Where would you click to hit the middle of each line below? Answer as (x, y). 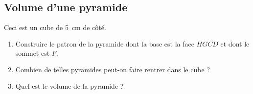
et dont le (235, 43)
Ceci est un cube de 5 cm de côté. (55, 27)
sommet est (33, 53)
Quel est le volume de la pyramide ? (69, 86)
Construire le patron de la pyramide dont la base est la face (105, 43)
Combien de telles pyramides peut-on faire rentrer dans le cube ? (113, 69)
